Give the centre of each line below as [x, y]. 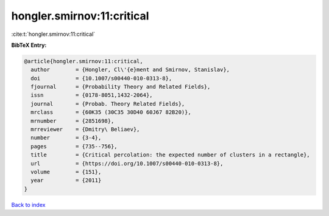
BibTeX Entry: [29, 45]
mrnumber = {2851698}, [73, 121]
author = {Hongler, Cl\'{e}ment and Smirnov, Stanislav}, [130, 70]
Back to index [28, 204]
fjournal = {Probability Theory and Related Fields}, [121, 87]
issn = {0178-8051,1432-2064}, [92, 95]
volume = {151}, [66, 172]
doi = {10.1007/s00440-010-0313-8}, [101, 78]
